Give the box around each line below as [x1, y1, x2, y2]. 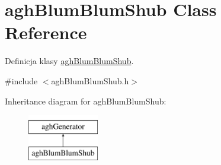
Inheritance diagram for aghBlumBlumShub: [5, 94, 166, 107]
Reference [5, 20, 87, 45]
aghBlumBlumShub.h [51, 74, 129, 87]
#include [5, 74, 38, 87]
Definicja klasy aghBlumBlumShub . [5, 55, 134, 67]
